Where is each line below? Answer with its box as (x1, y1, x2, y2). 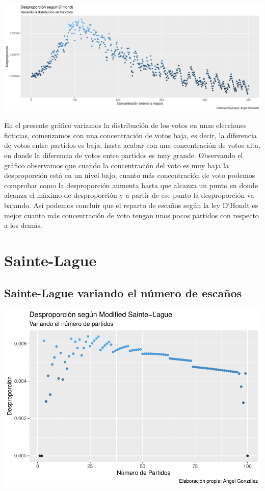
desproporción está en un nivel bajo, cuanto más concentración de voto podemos (4, 170, 255, 180)
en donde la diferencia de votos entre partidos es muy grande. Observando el (4, 150, 243, 161)
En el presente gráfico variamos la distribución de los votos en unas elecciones (4, 120, 247, 131)
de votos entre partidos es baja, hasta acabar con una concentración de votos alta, (4, 140, 260, 150)
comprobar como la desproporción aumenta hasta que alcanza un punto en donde (4, 179, 258, 190)
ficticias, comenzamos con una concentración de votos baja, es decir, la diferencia (4, 130, 257, 140)
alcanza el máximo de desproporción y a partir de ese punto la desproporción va (4, 190, 254, 200)
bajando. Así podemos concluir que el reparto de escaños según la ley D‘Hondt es (4, 200, 258, 211)
